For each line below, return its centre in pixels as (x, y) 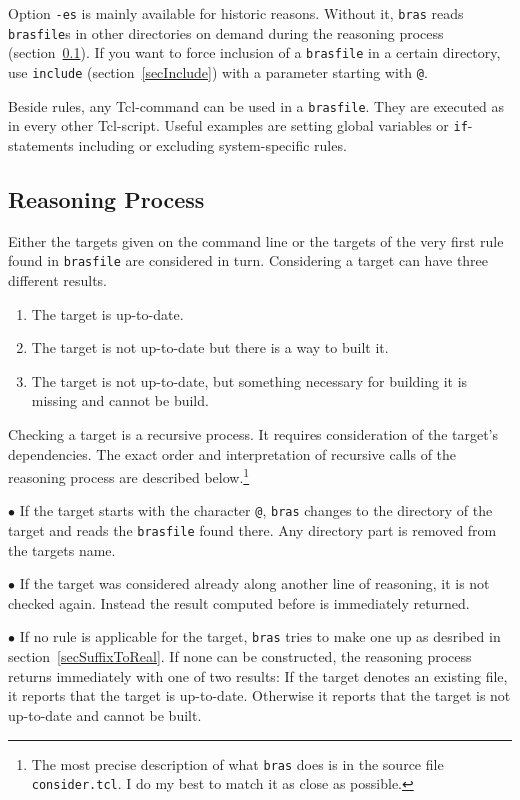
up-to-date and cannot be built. (105, 714)
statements (41, 144)
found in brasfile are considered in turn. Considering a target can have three (248, 260)
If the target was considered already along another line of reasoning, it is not (254, 583)
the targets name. (62, 549)
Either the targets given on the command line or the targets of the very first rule (256, 240)
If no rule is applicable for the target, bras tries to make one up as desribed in (260, 636)
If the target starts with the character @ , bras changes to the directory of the (256, 510)
